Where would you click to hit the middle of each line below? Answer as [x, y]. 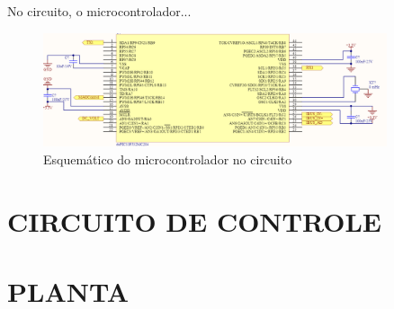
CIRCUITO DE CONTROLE [194, 221]
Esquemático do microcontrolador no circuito [168, 159]
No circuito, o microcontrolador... [99, 11]
